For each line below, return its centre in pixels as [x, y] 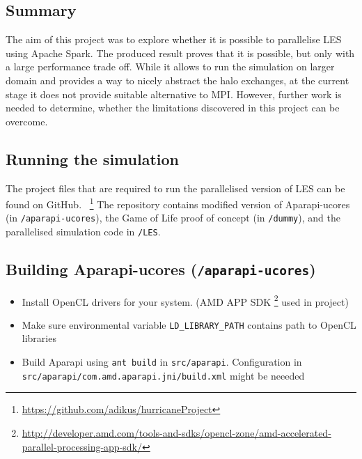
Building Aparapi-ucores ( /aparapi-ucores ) [161, 269]
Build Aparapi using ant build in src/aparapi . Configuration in [162, 361]
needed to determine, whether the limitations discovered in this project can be [173, 108]
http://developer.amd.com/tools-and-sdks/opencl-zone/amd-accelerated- [176, 432]
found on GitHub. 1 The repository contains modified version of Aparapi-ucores [178, 203]
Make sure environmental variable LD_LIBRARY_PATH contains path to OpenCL [189, 324]
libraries [39, 338]
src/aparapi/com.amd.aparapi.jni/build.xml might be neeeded [163, 375]
